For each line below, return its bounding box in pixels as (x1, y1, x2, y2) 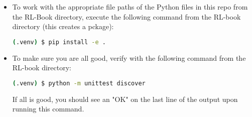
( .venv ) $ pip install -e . (12, 38, 106, 46)
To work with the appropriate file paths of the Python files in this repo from (12, 2, 248, 12)
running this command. (12, 103, 84, 114)
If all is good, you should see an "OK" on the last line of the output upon (12, 93, 238, 104)
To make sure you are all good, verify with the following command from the (12, 52, 246, 63)
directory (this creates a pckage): (12, 21, 114, 32)
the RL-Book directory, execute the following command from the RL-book (12, 11, 241, 22)
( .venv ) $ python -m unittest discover (12, 79, 146, 87)
